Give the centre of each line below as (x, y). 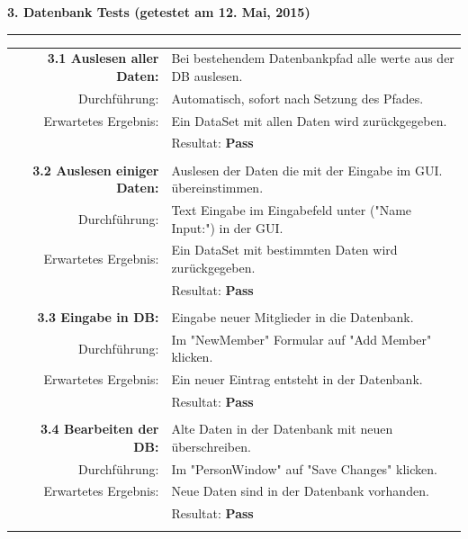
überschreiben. (211, 446)
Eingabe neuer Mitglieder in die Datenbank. (292, 316)
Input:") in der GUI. (227, 227)
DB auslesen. (207, 75)
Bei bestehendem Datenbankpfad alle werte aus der (313, 58)
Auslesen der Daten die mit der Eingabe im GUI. (307, 170)
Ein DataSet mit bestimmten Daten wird (284, 250)
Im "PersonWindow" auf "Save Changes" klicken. (304, 468)
